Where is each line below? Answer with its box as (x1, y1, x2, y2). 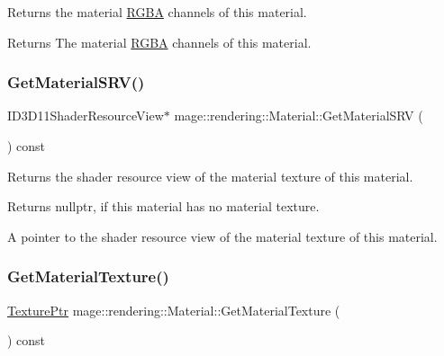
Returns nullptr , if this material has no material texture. (7, 197, 320, 216)
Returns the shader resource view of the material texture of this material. (7, 166, 413, 185)
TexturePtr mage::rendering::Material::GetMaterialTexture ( (7, 300, 340, 319)
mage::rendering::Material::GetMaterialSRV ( (174, 106, 423, 125)
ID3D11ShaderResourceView (7, 106, 164, 125)
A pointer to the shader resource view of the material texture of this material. (7, 227, 438, 245)
